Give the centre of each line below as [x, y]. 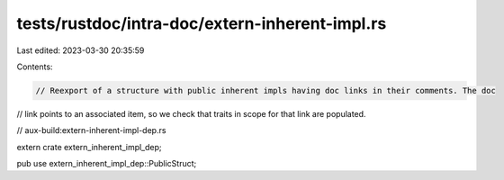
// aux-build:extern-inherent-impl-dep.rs [91, 130]
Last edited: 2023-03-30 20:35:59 [81, 50]
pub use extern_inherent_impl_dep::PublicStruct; [107, 164]
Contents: [35, 67]
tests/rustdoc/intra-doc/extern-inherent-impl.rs [202, 23]
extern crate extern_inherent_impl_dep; [89, 147]
